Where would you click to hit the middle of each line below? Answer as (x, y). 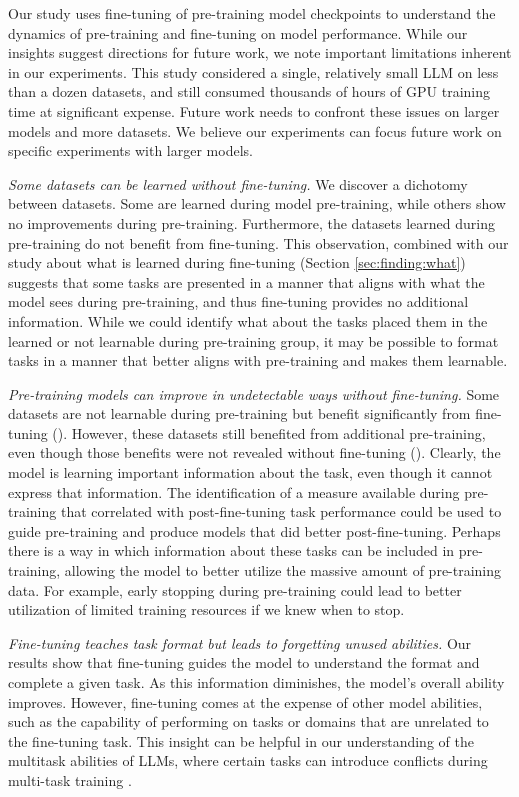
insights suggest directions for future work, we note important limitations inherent (260, 52)
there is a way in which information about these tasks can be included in (231, 550)
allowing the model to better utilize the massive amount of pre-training (283, 570)
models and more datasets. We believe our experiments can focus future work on (255, 130)
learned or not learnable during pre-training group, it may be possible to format (253, 340)
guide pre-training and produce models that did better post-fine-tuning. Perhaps (254, 530)
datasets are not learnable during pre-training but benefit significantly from (239, 413)
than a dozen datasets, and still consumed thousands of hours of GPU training (249, 91)
